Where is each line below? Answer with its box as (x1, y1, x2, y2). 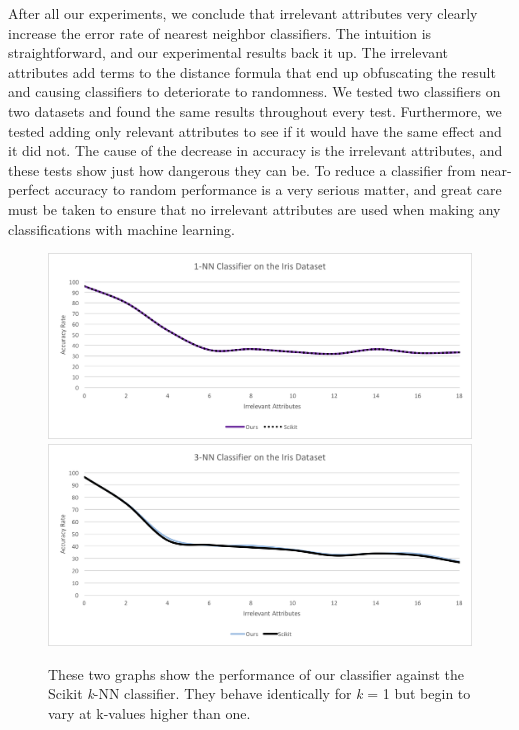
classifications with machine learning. (8, 218, 235, 239)
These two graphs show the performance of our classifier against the (48, 663, 464, 684)
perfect (8, 179, 51, 200)
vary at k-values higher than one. (48, 702, 251, 723)
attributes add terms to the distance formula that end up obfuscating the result (8, 61, 496, 82)
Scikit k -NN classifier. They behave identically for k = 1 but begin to (48, 683, 471, 704)
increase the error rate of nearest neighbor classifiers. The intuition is (8, 22, 432, 43)
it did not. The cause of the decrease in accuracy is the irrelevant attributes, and (8, 140, 503, 161)
